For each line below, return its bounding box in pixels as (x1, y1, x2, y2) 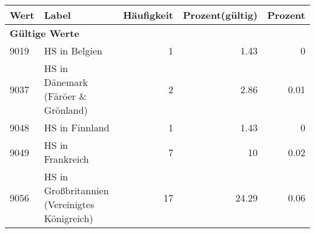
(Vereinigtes (44, 197, 94, 211)
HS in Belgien (44, 44, 102, 57)
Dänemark (44, 75, 88, 89)
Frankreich (44, 152, 89, 166)
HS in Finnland (44, 120, 110, 134)
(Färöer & (44, 89, 87, 103)
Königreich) (44, 211, 93, 225)
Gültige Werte (10, 26, 79, 40)
